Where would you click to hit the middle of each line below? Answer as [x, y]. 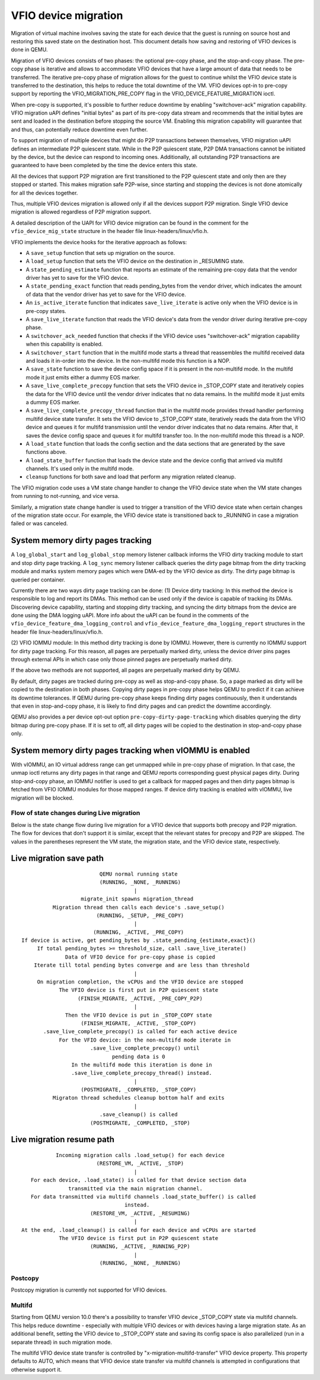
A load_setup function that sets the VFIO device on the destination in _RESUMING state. [135, 261]
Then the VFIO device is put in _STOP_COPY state [139, 1015]
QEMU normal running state [138, 874]
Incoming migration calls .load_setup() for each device [140, 1155]
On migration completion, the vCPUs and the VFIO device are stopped [140, 982]
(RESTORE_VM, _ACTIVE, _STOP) [140, 1164]
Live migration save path [57, 859]
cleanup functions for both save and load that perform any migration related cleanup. [131, 477]
